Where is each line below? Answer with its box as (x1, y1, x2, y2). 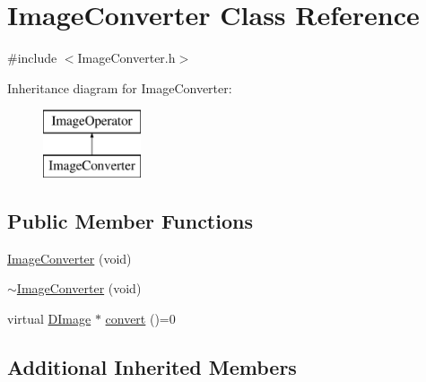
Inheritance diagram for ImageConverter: (7, 78, 232, 97)
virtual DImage (7, 308, 91, 327)
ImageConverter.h (77, 48, 176, 67)
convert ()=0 (105, 308, 176, 327)
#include (7, 48, 57, 67)
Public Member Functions (7, 206, 253, 234)
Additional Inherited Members (7, 352, 297, 380)
